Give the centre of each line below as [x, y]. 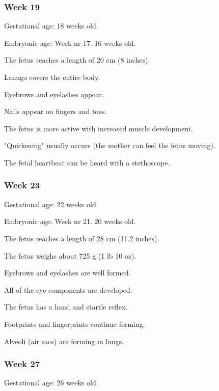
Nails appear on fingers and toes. [56, 111]
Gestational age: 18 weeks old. [51, 26]
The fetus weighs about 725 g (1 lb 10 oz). [70, 255]
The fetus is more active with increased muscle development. [99, 128]
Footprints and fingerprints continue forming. [75, 324]
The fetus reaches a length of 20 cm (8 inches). [77, 60]
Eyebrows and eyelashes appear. [54, 94]
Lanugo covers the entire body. [52, 77]
